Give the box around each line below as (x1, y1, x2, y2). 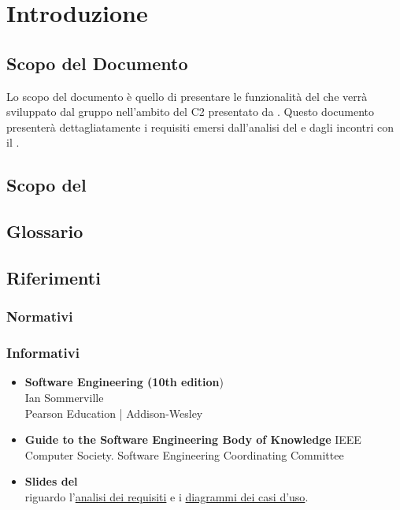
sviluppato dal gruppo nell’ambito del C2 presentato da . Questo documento (6, 103, 375, 120)
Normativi (6, 307, 73, 326)
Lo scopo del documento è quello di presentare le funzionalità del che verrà (6, 87, 368, 104)
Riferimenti (6, 265, 101, 289)
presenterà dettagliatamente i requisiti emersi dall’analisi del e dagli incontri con (6, 118, 394, 135)
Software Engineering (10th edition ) (24, 374, 224, 390)
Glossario (6, 219, 83, 244)
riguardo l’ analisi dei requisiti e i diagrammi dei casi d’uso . (24, 488, 309, 504)
